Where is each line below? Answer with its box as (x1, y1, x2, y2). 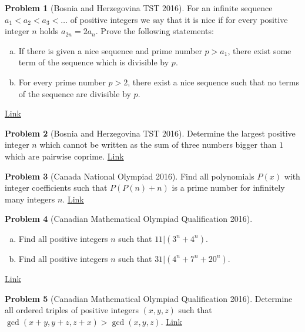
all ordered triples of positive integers (5, 304, 139, 316)
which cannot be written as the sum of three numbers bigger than (39, 138, 277, 151)
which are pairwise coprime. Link (5, 150, 124, 162)
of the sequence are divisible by (18, 87, 131, 99)
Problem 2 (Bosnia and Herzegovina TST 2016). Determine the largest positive (5, 127, 296, 139)
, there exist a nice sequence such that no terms (128, 75, 299, 88)
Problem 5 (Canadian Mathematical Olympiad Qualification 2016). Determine (5, 292, 293, 304)
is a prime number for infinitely (172, 181, 285, 194)
